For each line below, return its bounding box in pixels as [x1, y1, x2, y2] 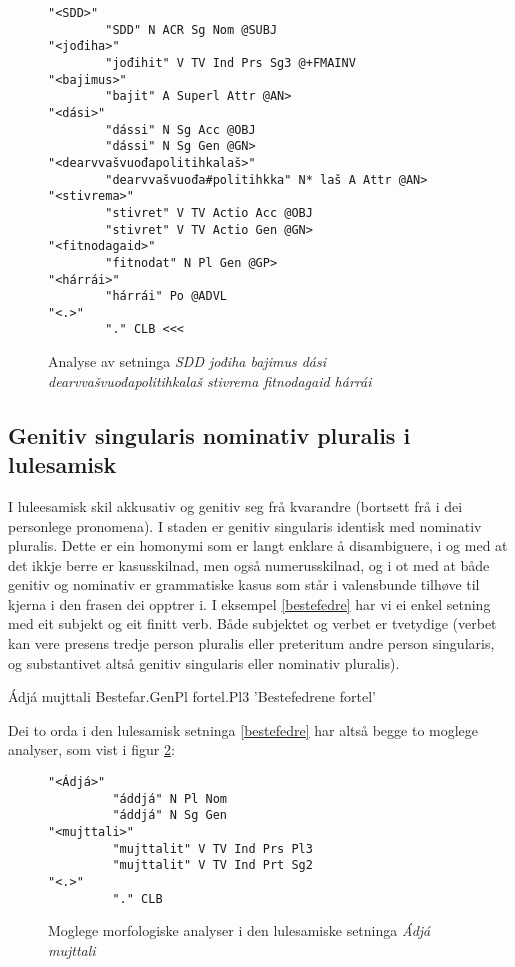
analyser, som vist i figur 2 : [8, 739, 175, 760]
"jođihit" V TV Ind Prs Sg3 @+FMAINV [105, 55, 356, 70]
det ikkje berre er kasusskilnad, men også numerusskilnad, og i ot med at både [8, 554, 490, 575]
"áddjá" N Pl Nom [112, 791, 227, 806]
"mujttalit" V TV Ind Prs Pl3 [112, 841, 313, 856]
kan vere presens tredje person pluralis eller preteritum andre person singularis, [8, 633, 495, 654]
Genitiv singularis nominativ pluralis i [8, 419, 411, 450]
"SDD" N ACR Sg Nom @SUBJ [105, 22, 278, 37]
